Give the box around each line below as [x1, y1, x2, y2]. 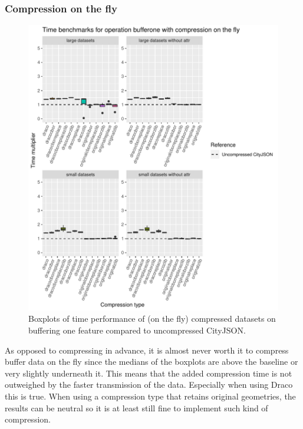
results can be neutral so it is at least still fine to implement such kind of [5, 401, 268, 414]
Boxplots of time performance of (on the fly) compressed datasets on [28, 312, 276, 325]
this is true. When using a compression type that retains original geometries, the [5, 390, 296, 402]
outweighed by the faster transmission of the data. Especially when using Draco [5, 378, 293, 391]
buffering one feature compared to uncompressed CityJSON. [28, 324, 246, 336]
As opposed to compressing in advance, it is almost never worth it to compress [5, 344, 289, 356]
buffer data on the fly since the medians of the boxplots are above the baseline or [5, 355, 298, 368]
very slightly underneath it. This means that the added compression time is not [5, 367, 292, 379]
